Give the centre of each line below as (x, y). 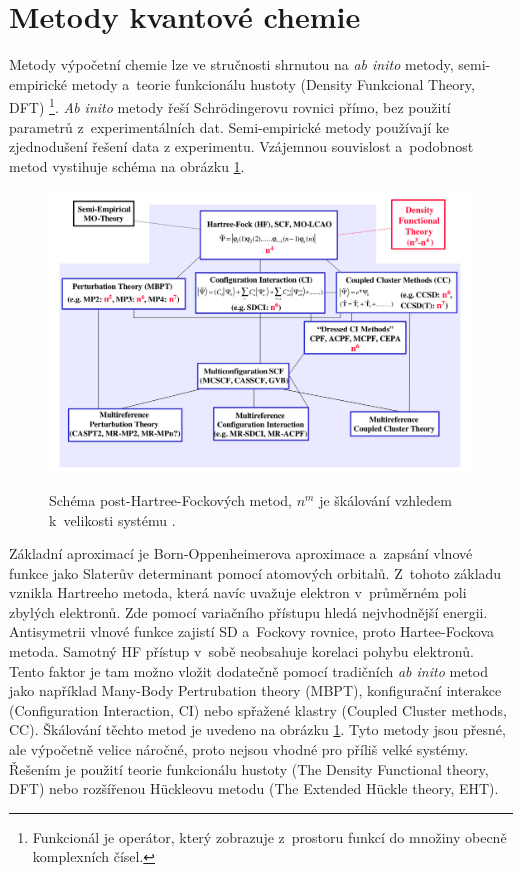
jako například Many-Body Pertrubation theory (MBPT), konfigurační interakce (255, 690)
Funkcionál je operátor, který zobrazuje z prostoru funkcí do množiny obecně (269, 836)
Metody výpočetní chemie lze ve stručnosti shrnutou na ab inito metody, (231, 64)
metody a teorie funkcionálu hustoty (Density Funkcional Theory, (273, 83)
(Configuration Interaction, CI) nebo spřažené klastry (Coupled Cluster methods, (258, 709)
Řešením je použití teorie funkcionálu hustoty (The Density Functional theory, (249, 768)
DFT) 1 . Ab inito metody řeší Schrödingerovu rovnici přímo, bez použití (230, 105)
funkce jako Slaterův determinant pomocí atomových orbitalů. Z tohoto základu (255, 572)
